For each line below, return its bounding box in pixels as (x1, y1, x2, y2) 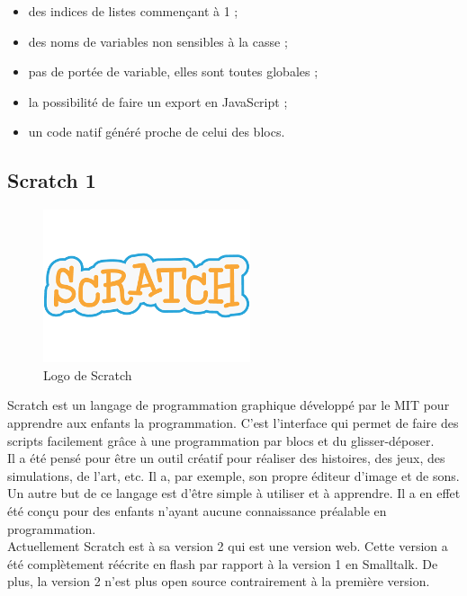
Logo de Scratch (43, 365, 132, 384)
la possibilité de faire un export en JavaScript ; (28, 92, 288, 111)
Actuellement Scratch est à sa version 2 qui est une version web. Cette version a (7, 537, 448, 556)
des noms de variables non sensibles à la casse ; (28, 31, 288, 50)
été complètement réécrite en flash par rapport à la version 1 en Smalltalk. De (7, 554, 438, 573)
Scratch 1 (7, 166, 96, 194)
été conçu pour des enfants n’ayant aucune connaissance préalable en (7, 501, 387, 520)
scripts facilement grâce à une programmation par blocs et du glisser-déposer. (7, 431, 435, 449)
